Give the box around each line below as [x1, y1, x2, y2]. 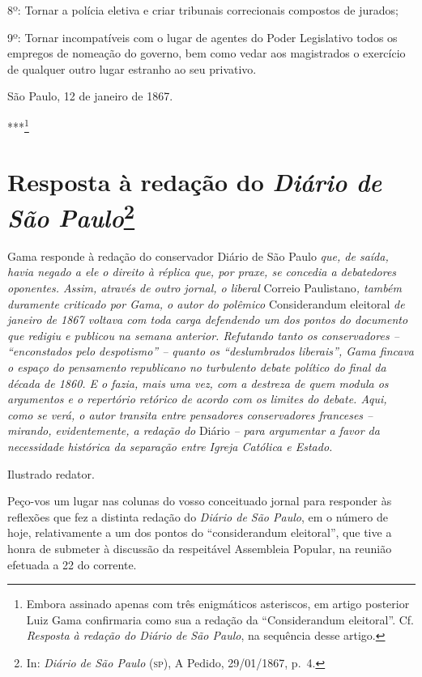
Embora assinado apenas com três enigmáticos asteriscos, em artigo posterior [26, 595, 410, 612]
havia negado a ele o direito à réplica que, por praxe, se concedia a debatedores [7, 263, 397, 280]
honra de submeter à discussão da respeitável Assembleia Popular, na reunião [7, 539, 392, 556]
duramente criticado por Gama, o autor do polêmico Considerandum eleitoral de [7, 295, 405, 312]
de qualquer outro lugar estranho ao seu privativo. [7, 60, 257, 77]
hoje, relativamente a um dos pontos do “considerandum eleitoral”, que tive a [7, 524, 392, 541]
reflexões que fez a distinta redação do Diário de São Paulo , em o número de [7, 508, 388, 525]
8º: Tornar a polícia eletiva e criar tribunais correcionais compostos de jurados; [7, 2, 399, 18]
